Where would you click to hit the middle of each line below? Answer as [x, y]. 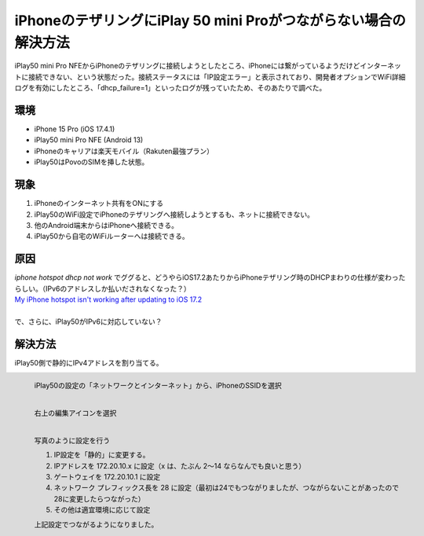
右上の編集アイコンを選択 [75, 413]
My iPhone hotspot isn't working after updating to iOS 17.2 [108, 299]
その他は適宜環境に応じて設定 [102, 510]
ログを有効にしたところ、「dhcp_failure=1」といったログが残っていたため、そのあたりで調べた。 [170, 88]
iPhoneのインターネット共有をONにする [99, 204]
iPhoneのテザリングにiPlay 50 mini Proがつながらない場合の [210, 20]
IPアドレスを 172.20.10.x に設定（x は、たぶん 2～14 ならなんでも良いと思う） [180, 466]
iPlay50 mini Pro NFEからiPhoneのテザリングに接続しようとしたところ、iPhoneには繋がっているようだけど [187, 66]
